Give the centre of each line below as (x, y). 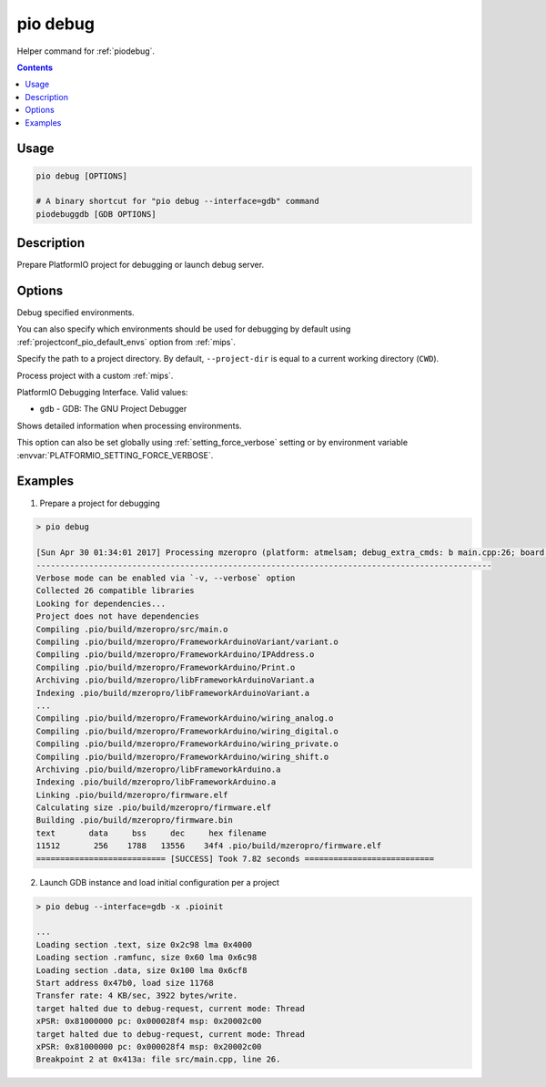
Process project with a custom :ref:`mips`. (95, 375)
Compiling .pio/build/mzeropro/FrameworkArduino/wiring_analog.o (185, 718)
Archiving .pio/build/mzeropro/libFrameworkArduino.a (158, 769)
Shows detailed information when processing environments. (129, 426)
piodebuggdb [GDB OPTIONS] (96, 214)
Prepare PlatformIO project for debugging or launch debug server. (140, 265)
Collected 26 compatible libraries (115, 591)
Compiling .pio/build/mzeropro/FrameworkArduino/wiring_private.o (187, 744)
